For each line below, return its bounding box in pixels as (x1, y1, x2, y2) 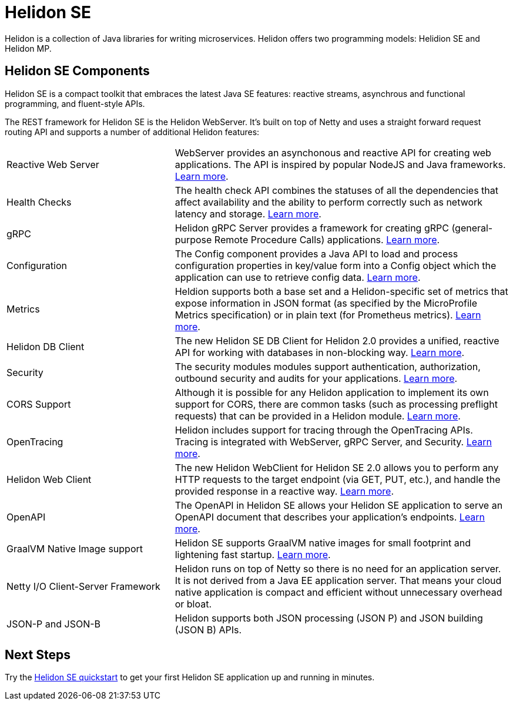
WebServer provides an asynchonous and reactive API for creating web (175, 146, 491, 159)
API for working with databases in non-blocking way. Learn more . (175, 346, 465, 358)
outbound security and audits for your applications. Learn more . (175, 372, 458, 384)
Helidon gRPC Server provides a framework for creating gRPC (175, 221, 449, 234)
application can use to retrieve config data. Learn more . (175, 271, 421, 283)
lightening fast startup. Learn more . (175, 548, 331, 560)
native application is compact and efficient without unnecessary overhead (175, 586, 502, 598)
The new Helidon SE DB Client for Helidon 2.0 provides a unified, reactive (175, 334, 499, 347)
